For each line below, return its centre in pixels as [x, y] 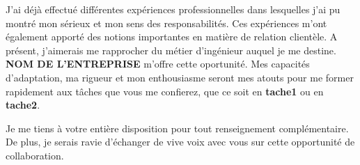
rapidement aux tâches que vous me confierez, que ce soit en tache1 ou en [165, 91]
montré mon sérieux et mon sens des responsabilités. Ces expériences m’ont [166, 23]
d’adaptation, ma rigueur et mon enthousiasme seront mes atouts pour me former [180, 77]
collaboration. [35, 155]
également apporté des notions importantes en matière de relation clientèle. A [172, 37]
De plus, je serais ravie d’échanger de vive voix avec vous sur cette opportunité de [180, 142]
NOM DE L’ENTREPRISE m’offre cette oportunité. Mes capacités [158, 64]
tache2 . [23, 105]
